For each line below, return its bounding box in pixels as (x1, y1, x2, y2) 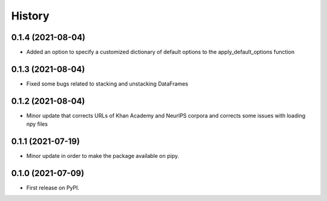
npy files (26, 120, 48, 128)
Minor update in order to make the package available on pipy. (26, 152, 180, 160)
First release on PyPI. (26, 184, 80, 191)
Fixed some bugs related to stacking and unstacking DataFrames (26, 80, 188, 87)
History (11, 9, 50, 22)
